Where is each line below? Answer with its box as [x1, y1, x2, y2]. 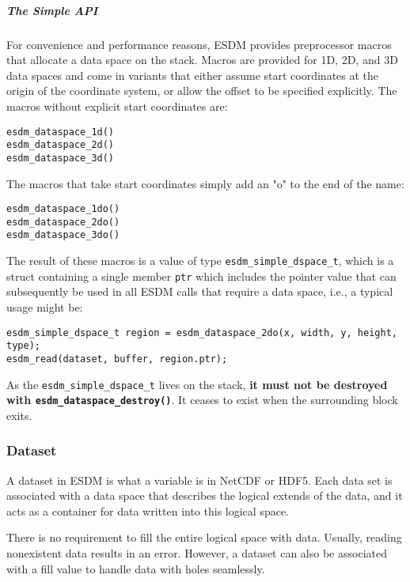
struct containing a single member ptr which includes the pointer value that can [6, 267, 397, 284]
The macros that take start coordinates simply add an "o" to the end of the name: [6, 175, 404, 191]
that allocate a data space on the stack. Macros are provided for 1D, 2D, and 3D [6, 51, 398, 68]
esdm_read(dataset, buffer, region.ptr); [6, 353, 228, 365]
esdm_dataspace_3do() [6, 229, 120, 241]
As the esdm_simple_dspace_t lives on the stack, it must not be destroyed [6, 376, 388, 392]
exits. [6, 406, 32, 423]
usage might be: [6, 298, 83, 315]
